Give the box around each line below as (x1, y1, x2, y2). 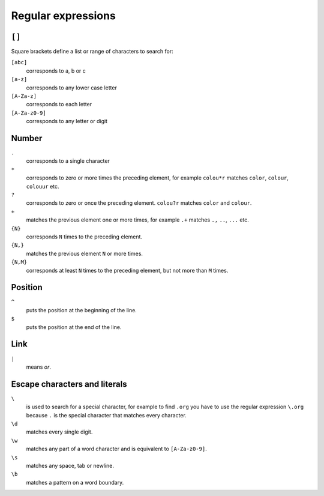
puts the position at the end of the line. (26, 323, 122, 330)
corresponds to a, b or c (26, 67, 86, 74)
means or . (26, 363, 51, 370)
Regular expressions (11, 9, 116, 22)
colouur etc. (26, 183, 59, 190)
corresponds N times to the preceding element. (26, 233, 143, 240)
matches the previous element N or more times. (26, 250, 143, 257)
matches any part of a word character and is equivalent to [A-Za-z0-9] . (26, 445, 207, 453)
